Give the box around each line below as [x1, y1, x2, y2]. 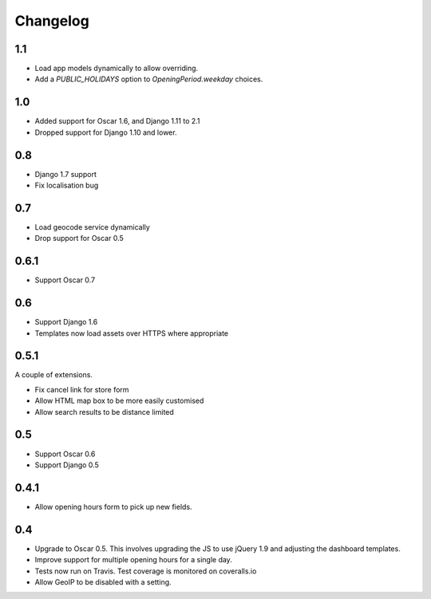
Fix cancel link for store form [34, 384, 129, 394]
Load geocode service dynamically [34, 222, 151, 231]
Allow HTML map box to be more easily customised [34, 396, 204, 406]
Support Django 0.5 [34, 459, 99, 470]
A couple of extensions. [14, 370, 93, 380]
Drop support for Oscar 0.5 [34, 234, 124, 243]
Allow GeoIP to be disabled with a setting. [34, 577, 172, 586]
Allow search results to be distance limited [34, 407, 175, 416]
